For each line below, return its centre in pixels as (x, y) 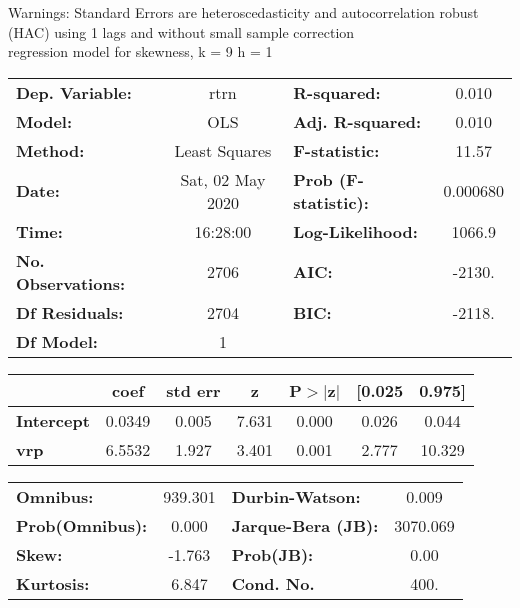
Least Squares (223, 150)
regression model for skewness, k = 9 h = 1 (140, 51)
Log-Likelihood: (355, 231)
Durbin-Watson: (296, 496)
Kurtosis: (53, 583)
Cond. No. (273, 583)
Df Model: (57, 341)
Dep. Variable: (74, 92)
